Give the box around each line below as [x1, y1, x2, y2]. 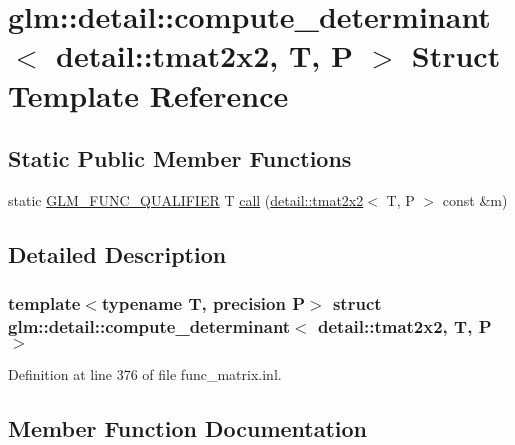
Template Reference [8, 74, 289, 115]
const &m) [442, 189, 508, 210]
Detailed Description [8, 238, 227, 269]
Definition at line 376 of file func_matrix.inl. [8, 364, 282, 385]
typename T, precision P [101, 291, 306, 316]
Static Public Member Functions [8, 143, 352, 174]
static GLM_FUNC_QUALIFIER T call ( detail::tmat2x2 [8, 189, 364, 210]
